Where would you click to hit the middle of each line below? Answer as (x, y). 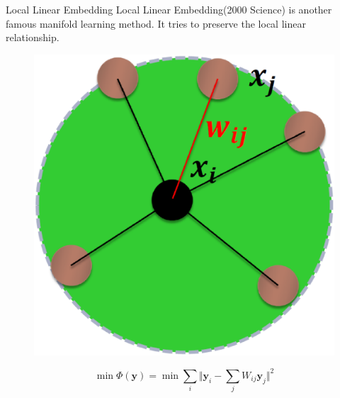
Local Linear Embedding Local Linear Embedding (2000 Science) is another (169, 9)
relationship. (33, 37)
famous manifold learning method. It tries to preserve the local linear (156, 23)
